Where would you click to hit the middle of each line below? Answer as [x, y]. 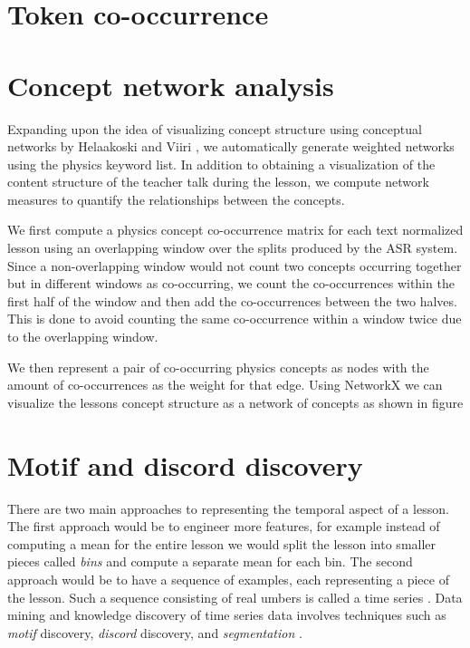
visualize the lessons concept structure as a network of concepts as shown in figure [235, 402]
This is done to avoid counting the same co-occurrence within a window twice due [235, 319]
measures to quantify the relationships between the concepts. [176, 199]
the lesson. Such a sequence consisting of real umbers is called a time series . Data [235, 597]
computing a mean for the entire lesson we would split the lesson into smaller [222, 543]
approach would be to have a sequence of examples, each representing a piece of [228, 579]
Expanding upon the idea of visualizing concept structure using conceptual [215, 128]
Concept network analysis [171, 85]
